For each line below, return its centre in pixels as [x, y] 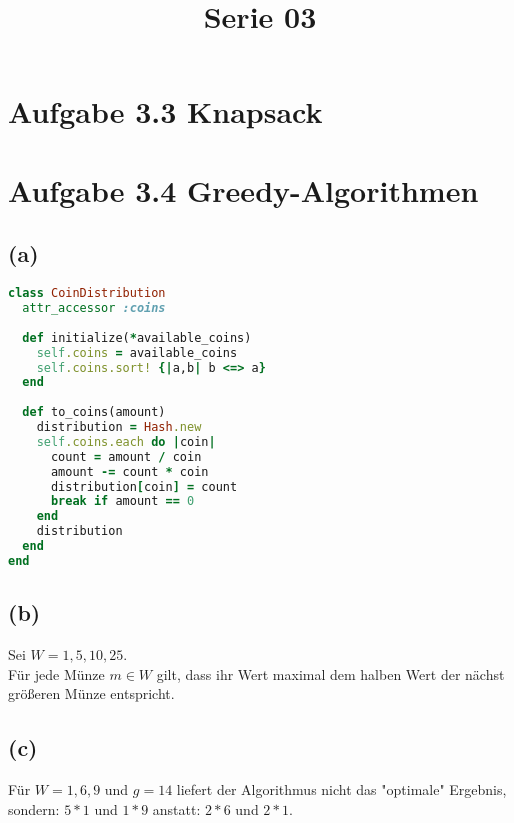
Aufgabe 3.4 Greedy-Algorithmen [243, 189]
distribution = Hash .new [119, 427]
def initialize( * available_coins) [137, 337]
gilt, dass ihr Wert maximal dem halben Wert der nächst [330, 673]
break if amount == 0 [122, 501]
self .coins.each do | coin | [126, 441]
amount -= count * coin [129, 471]
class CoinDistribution [87, 293]
